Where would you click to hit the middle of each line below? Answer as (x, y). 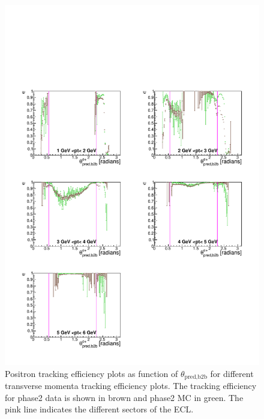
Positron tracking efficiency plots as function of (91, 373)
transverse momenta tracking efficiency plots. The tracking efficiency (131, 385)
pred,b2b (196, 377)
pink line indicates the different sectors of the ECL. (99, 409)
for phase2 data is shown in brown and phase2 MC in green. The (124, 397)
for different (232, 373)
